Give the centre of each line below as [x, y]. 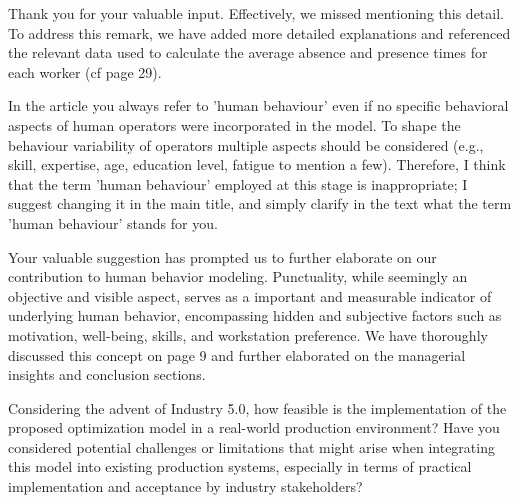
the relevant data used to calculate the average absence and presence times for [248, 52]
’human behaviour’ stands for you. [113, 222]
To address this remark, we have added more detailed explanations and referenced [259, 32]
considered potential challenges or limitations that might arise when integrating [251, 446]
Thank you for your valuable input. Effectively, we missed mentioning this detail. [256, 13]
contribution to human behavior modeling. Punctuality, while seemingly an [238, 276]
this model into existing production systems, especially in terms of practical [240, 466]
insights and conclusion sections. [107, 374]
